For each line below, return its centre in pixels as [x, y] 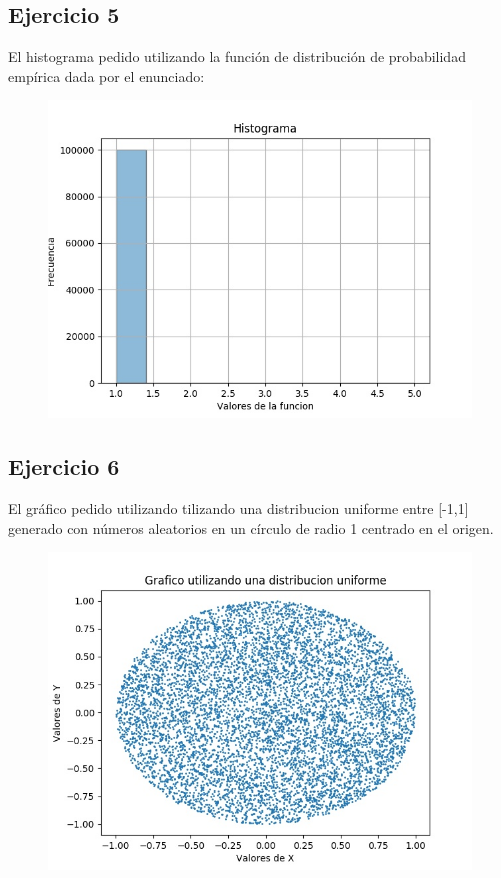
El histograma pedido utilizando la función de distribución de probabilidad [237, 56]
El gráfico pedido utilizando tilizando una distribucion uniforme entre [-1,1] [238, 508]
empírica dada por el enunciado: [106, 75]
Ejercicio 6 [64, 466]
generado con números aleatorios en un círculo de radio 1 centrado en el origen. [251, 527]
